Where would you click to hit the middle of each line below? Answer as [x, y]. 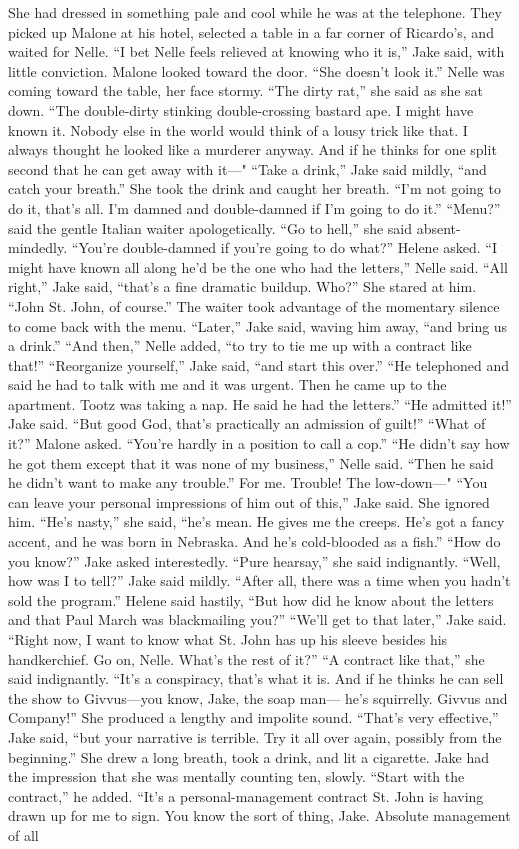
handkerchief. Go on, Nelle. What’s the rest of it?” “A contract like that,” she [246, 658]
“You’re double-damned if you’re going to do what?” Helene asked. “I [284, 247]
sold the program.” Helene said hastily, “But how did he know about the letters [251, 599]
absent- [438, 227]
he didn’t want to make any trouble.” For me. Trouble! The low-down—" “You [248, 482]
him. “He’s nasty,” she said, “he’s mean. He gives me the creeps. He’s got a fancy [256, 521]
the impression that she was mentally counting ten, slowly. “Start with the [236, 776]
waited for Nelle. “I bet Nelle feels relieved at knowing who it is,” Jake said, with [256, 51]
